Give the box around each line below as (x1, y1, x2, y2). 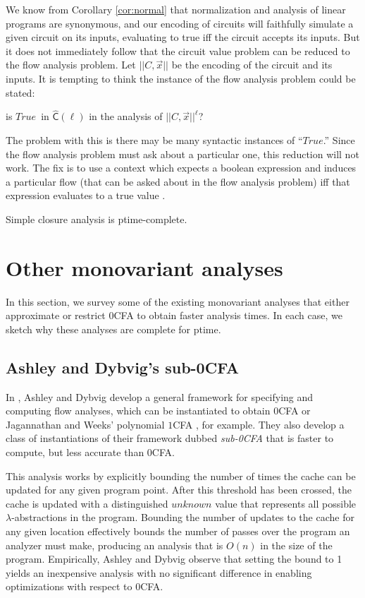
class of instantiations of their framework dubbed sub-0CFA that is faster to (6, 431, 334, 445)
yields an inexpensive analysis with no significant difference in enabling (6, 565, 312, 580)
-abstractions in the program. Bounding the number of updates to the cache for (11, 510, 354, 525)
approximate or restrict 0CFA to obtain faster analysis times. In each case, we (6, 308, 342, 323)
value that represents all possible (215, 496, 357, 510)
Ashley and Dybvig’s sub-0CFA (6, 356, 239, 378)
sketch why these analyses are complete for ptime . (6, 321, 221, 336)
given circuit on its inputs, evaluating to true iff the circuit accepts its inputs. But (6, 30, 360, 44)
